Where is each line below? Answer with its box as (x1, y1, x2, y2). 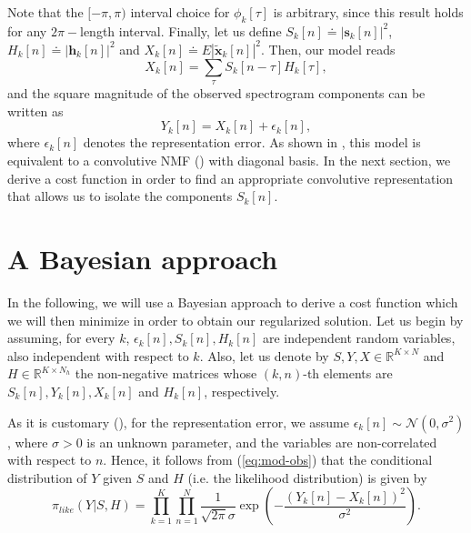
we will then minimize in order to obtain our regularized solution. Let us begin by (7, 310, 464, 329)
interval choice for (130, 3, 230, 21)
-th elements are (303, 364, 393, 383)
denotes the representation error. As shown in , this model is (83, 133, 421, 152)
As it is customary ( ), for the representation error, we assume (7, 412, 349, 431)
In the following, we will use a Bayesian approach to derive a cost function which (7, 292, 458, 311)
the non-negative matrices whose (75, 364, 257, 383)
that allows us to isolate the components (7, 186, 233, 206)
